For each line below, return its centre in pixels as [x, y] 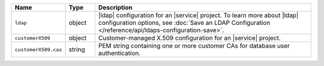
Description [115, 7]
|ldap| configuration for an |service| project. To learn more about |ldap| [198, 15]
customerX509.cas [38, 50]
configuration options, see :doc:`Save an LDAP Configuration [184, 23]
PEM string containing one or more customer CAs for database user [194, 46]
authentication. [119, 53]
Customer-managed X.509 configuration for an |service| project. [190, 38]
